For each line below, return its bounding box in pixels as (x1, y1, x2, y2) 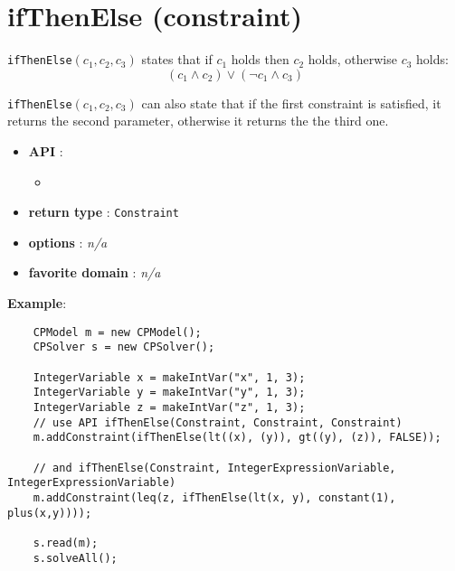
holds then (231, 50, 289, 69)
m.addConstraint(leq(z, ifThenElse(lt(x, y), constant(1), (33, 491, 396, 504)
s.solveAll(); (33, 551, 118, 565)
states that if (141, 50, 213, 69)
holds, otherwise (308, 50, 397, 69)
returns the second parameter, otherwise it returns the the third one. (7, 111, 389, 130)
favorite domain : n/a (28, 263, 161, 282)
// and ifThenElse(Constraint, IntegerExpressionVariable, (33, 461, 396, 474)
